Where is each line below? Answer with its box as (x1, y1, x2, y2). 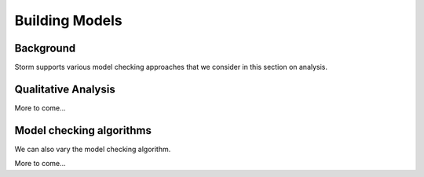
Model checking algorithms (14, 124, 152, 137)
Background (14, 42, 76, 55)
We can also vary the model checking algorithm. (14, 144, 171, 154)
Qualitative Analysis (14, 82, 115, 96)
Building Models (14, 12, 122, 29)
